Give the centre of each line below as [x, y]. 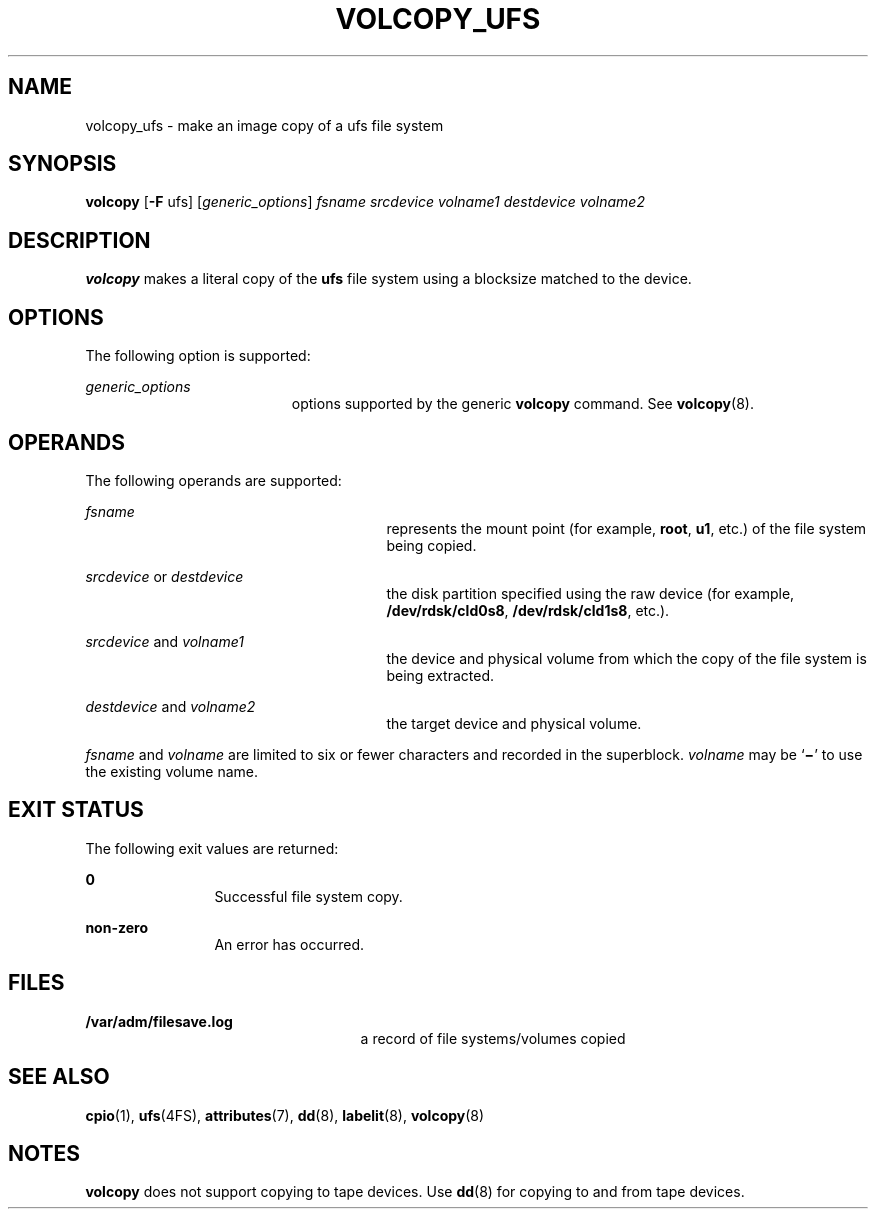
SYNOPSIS [62, 164]
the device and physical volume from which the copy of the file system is [626, 658]
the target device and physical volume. [514, 723]
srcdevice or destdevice [164, 576]
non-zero [116, 927]
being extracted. [440, 675]
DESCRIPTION [79, 240]
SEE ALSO [59, 1077]
